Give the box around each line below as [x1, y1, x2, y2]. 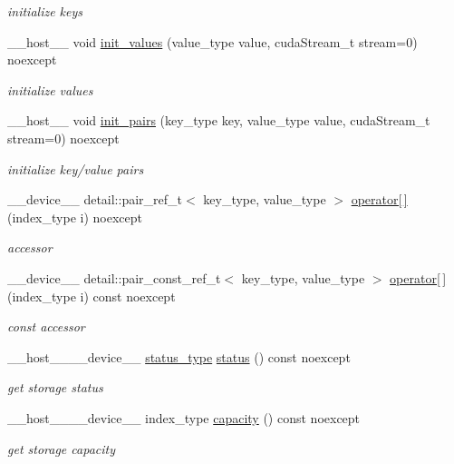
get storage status [7, 378, 103, 397]
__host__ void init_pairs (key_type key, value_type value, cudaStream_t [7, 111, 430, 130]
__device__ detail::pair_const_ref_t [7, 268, 221, 287]
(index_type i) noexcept [7, 207, 142, 226]
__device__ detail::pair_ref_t [7, 190, 182, 209]
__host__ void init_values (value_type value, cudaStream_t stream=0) [7, 32, 418, 51]
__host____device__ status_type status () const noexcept [7, 347, 351, 366]
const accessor [7, 317, 85, 336]
